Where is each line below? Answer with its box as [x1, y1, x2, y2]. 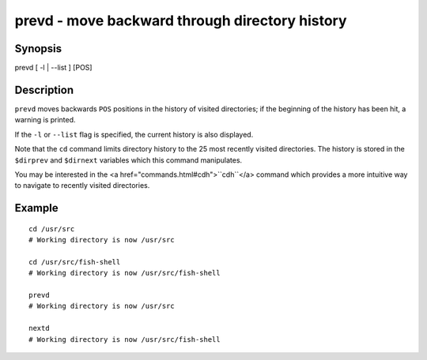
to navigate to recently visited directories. [14, 181, 150, 190]
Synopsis [14, 42, 62, 55]
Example [14, 201, 59, 215]
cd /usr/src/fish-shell [28, 257, 121, 266]
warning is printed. [14, 115, 76, 125]
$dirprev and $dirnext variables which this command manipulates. [14, 155, 243, 165]
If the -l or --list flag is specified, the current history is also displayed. [14, 129, 254, 139]
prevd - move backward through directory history [14, 12, 347, 29]
